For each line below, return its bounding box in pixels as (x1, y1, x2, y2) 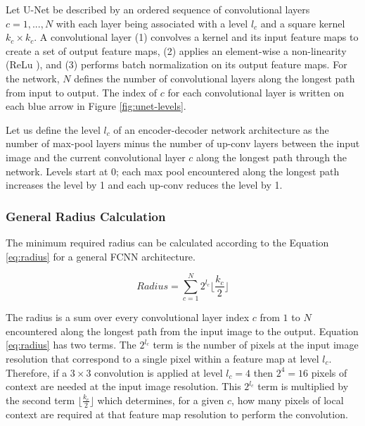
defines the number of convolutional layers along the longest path (74, 70, 355, 85)
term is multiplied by (257, 379, 349, 394)
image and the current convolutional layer (6, 149, 186, 164)
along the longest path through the (196, 149, 347, 164)
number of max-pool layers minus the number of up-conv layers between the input (6, 136, 360, 151)
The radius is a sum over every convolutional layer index (6, 310, 250, 325)
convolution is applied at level (94, 365, 223, 380)
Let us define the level (6, 122, 101, 137)
